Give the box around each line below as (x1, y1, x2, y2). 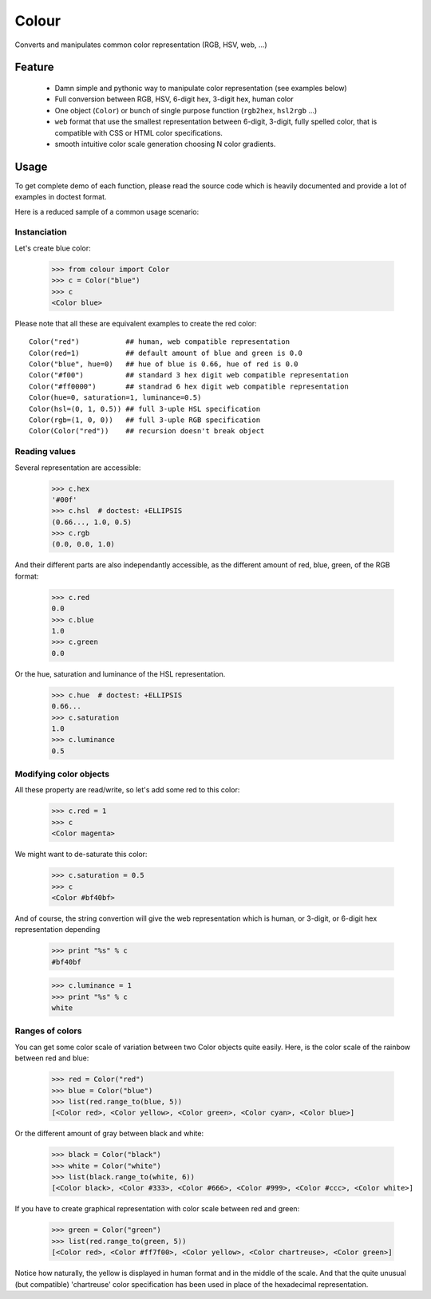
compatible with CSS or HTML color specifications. (54, 128, 223, 137)
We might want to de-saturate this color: (14, 850, 148, 859)
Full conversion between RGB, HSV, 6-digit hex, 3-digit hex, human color (54, 94, 295, 104)
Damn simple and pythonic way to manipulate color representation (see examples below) (54, 83, 347, 93)
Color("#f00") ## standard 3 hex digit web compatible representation (29, 371, 349, 380)
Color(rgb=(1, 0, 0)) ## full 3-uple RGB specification (29, 416, 261, 424)
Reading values (14, 446, 76, 457)
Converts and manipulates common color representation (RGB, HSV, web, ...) (14, 40, 267, 49)
